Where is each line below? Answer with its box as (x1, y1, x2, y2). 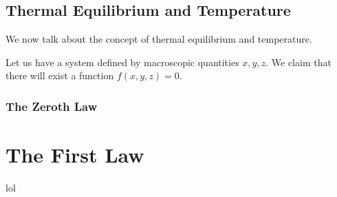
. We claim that (265, 54, 331, 69)
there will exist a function (6, 68, 114, 83)
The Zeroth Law (6, 97, 98, 114)
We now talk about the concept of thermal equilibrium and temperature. (6, 32, 312, 46)
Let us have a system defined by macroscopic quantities (6, 54, 239, 69)
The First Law (6, 141, 144, 169)
